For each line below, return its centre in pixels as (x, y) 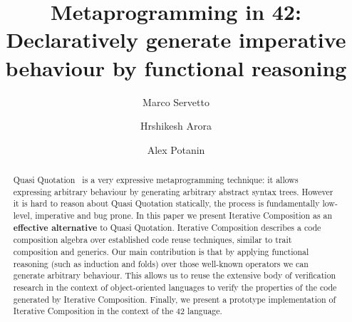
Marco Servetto (176, 102)
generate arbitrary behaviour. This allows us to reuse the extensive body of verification (175, 275)
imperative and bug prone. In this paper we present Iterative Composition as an (184, 215)
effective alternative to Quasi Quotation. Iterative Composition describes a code (167, 227)
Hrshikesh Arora (176, 126)
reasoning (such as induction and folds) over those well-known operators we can (161, 263)
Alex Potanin (176, 149)
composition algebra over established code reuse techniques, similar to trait (152, 240)
